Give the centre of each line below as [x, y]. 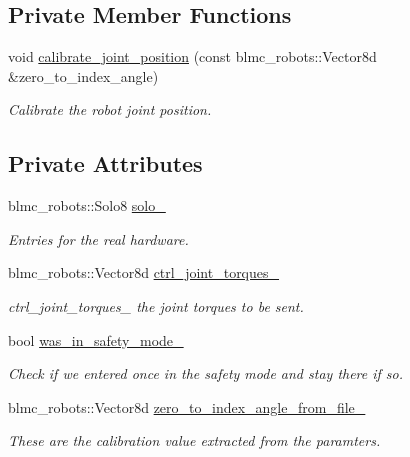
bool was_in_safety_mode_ [96, 339]
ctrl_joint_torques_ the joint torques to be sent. [156, 305]
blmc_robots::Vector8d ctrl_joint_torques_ [144, 272]
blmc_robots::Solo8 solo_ [87, 205]
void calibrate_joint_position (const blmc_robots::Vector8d [192, 56]
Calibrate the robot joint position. [110, 109]
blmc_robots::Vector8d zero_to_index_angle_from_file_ [187, 406]
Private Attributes [105, 163]
